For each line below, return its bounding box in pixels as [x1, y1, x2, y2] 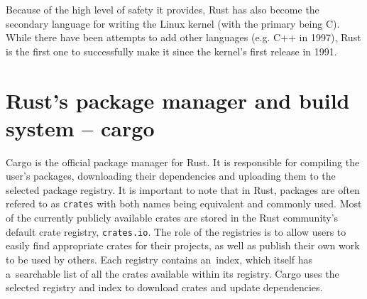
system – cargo [6, 113, 155, 142]
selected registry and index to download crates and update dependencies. [6, 280, 323, 295]
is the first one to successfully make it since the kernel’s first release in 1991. [6, 43, 337, 58]
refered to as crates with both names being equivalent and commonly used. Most [6, 196, 362, 211]
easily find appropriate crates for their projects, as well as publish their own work [6, 238, 360, 253]
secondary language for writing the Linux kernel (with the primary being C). [6, 16, 340, 31]
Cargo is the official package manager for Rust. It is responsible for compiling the [6, 154, 360, 169]
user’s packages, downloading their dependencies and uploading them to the [6, 168, 336, 183]
